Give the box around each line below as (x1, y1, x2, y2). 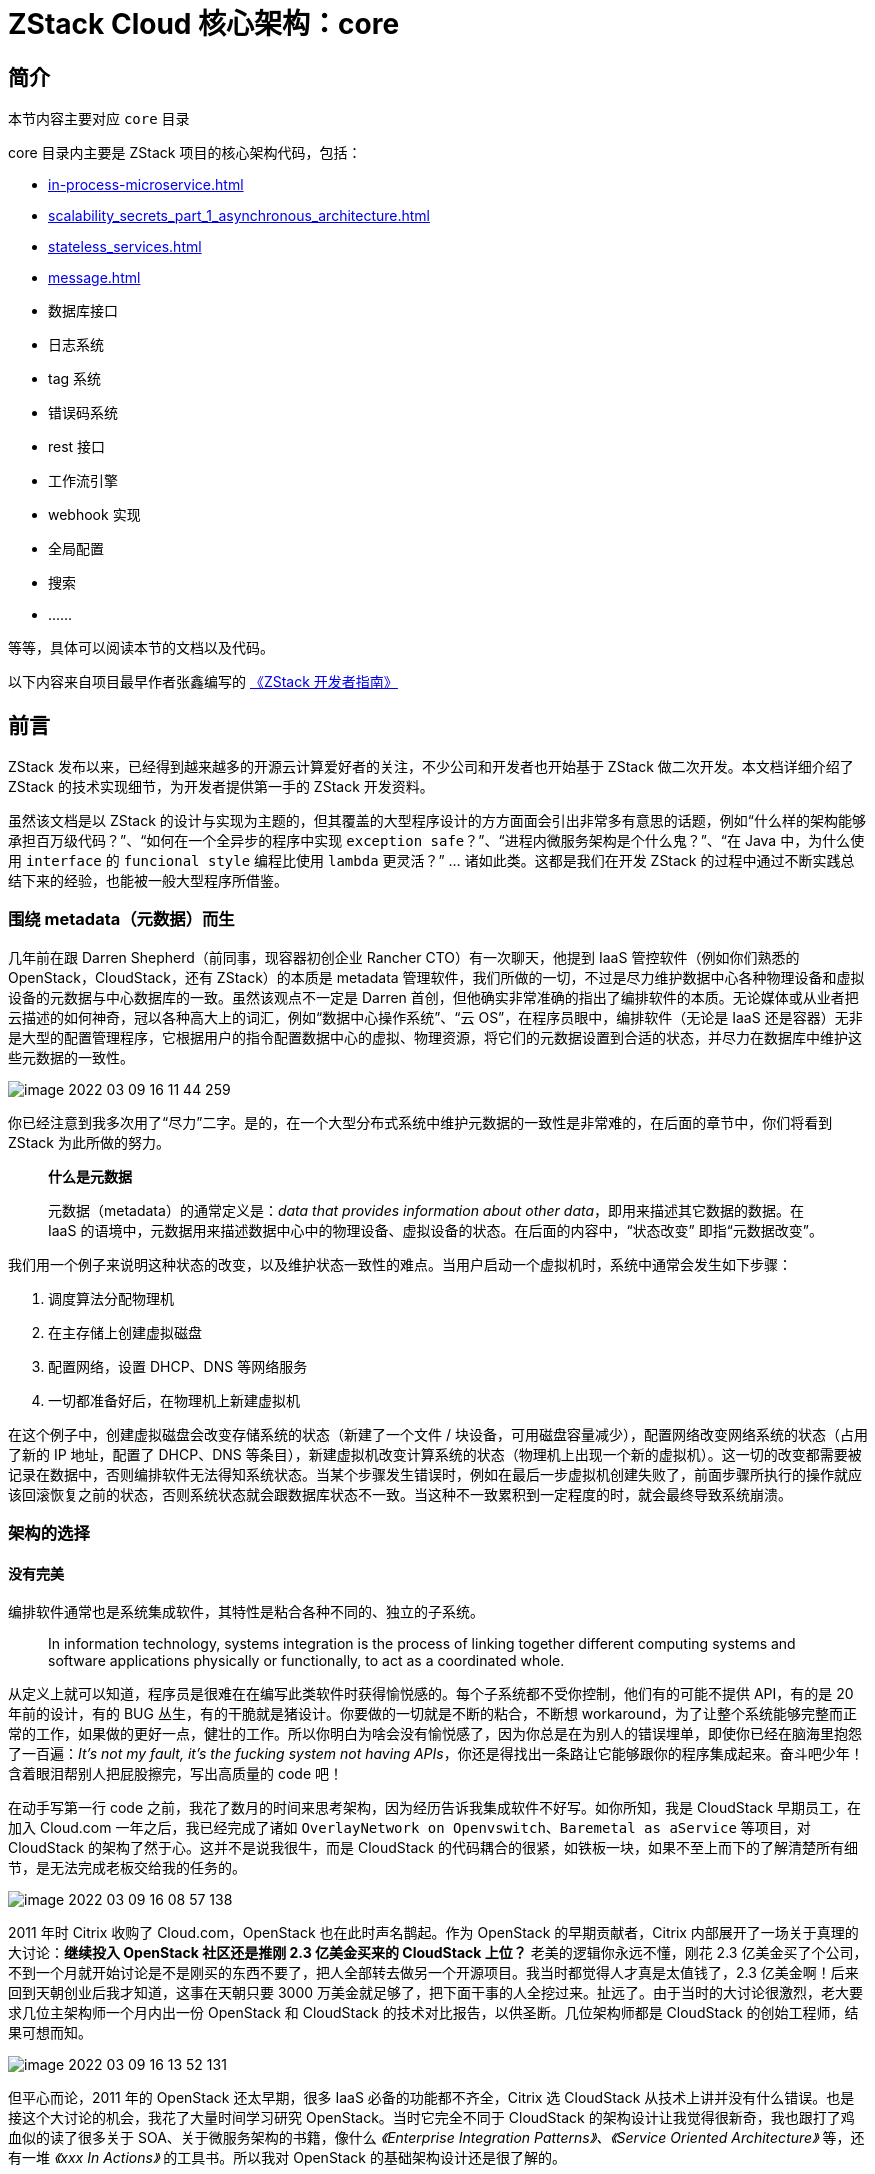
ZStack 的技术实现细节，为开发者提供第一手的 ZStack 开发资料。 (8, 778, 434, 796)
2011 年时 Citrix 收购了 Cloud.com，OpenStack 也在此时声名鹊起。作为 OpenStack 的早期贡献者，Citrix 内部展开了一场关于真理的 (8, 1924, 859, 1942)
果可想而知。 (8, 2024, 92, 2042)
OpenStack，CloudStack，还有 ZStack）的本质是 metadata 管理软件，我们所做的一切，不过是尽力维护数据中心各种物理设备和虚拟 (8, 968, 865, 986)
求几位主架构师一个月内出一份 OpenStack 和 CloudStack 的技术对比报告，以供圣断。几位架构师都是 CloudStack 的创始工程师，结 (8, 2004, 859, 2022)
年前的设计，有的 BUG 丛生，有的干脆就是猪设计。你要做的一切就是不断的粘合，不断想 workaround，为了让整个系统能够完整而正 (8, 1705, 858, 1723)
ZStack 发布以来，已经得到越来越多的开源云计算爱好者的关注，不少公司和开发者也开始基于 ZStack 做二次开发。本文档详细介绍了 (8, 758, 854, 776)
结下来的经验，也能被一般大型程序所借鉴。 (8, 872, 288, 890)
